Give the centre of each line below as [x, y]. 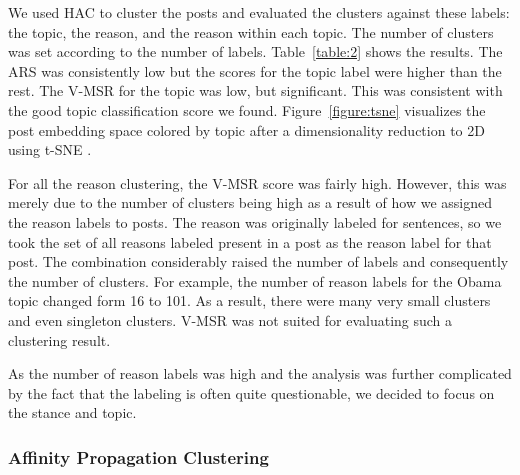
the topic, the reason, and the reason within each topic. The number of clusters [251, 31]
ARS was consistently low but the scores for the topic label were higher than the [255, 70]
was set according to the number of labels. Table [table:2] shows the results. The [255, 51]
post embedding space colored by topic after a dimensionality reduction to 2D [246, 129]
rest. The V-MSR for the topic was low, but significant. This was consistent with [255, 90]
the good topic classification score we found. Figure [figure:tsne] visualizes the [247, 109]
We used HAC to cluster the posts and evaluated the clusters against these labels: [259, 12]
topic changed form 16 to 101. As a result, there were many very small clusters [249, 300]
